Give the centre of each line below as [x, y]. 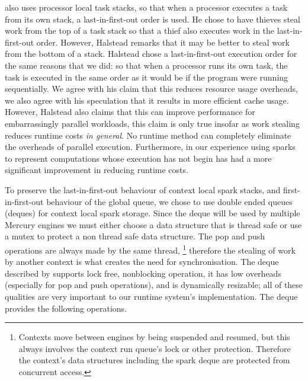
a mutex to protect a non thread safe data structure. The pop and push [135, 236]
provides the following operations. [66, 308]
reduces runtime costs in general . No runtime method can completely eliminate [148, 135]
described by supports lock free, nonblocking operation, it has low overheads [143, 273]
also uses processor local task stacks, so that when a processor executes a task [146, 7]
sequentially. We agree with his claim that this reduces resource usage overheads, [151, 89]
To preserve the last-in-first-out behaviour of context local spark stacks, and [143, 189]
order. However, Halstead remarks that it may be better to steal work [163, 42]
